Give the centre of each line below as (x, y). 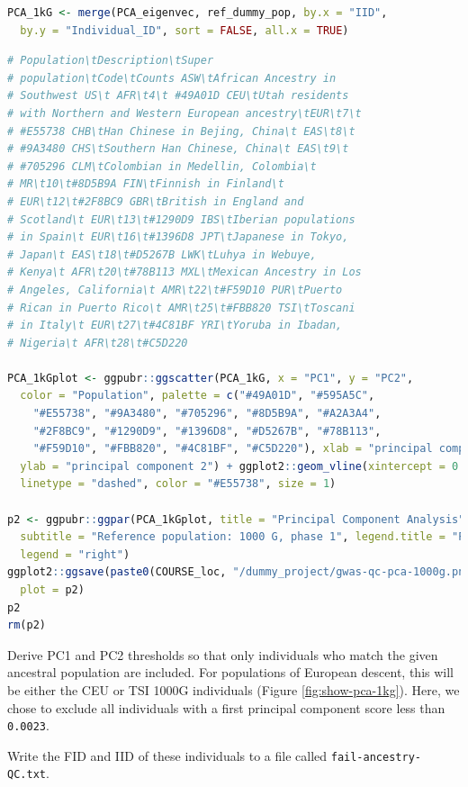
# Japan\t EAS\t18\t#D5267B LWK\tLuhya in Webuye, (162, 254)
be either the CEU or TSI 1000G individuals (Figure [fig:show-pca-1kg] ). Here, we (234, 689)
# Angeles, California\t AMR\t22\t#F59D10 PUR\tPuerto (175, 289)
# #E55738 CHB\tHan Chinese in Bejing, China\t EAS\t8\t (181, 131)
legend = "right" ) (75, 554)
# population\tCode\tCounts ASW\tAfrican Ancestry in (172, 78)
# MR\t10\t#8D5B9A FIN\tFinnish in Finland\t (146, 184)
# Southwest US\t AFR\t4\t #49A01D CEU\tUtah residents (178, 96)
